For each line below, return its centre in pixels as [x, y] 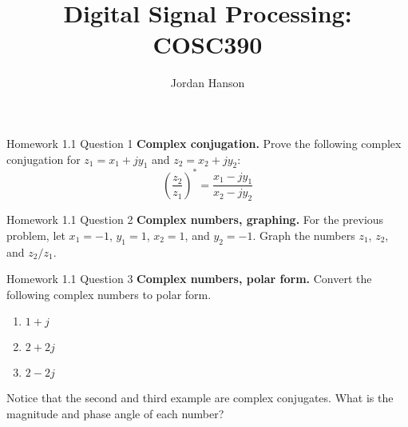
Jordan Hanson [208, 83]
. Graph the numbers [304, 235]
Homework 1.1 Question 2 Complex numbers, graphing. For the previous [195, 219]
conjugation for [44, 159]
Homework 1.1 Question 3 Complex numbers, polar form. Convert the [189, 279]
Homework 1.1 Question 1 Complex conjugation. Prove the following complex [204, 143]
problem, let [36, 235]
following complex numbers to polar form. [109, 294]
